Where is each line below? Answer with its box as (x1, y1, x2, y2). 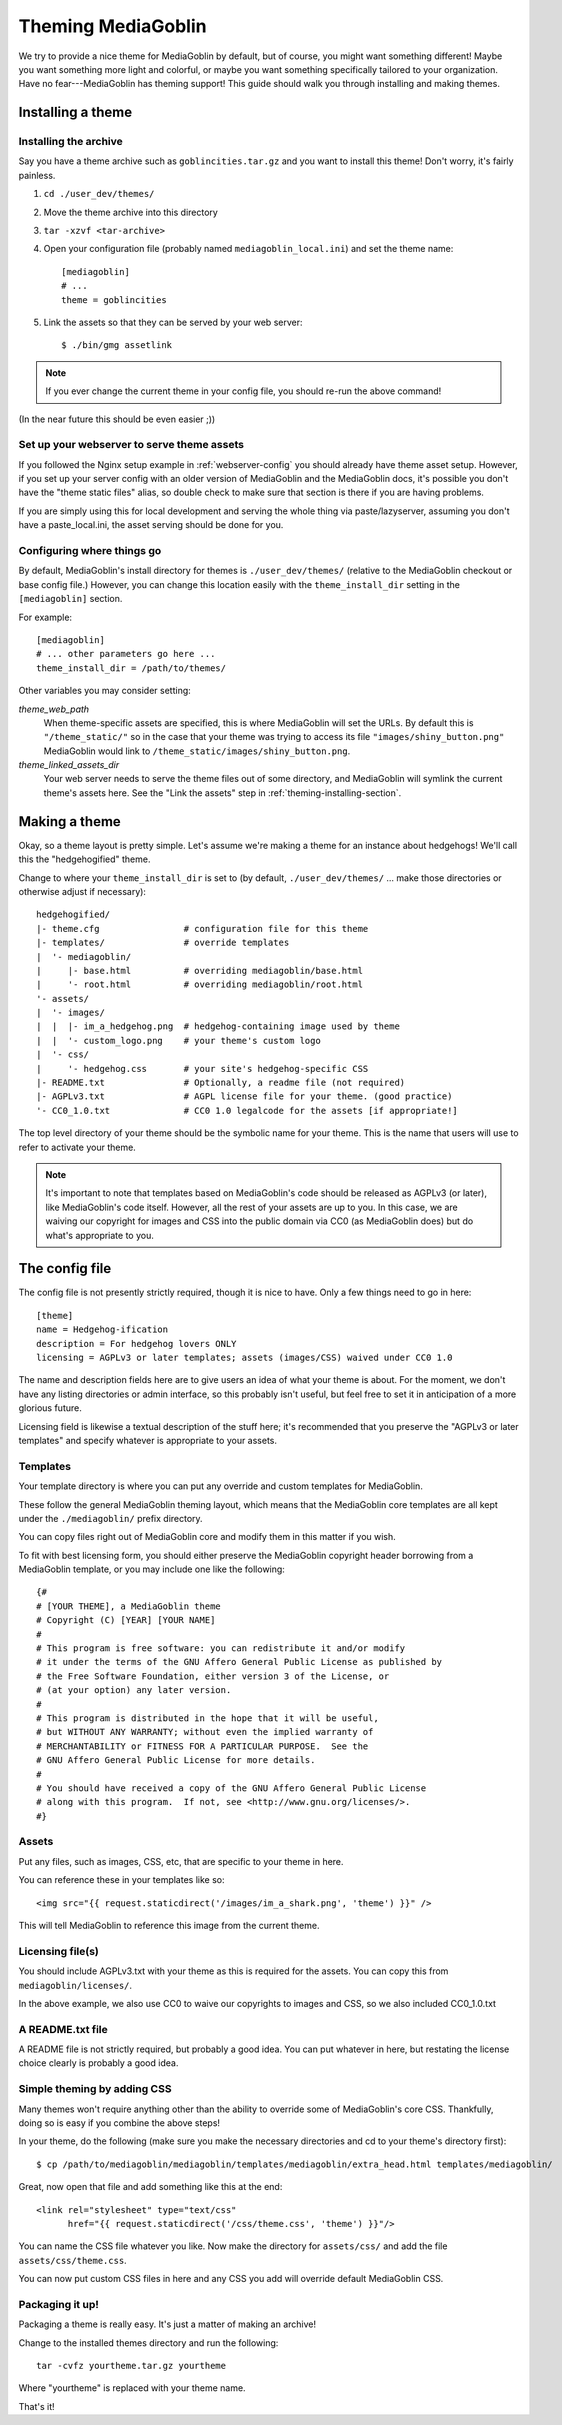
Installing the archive (18, 135, 124, 149)
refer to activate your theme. (18, 1141, 137, 1153)
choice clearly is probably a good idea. (18, 2057, 179, 2069)
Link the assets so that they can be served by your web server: (43, 316, 303, 328)
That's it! (18, 2400, 55, 2412)
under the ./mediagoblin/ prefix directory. (18, 1512, 204, 1524)
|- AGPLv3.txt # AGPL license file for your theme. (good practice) (36, 1091, 453, 1102)
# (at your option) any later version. (36, 1685, 232, 1696)
